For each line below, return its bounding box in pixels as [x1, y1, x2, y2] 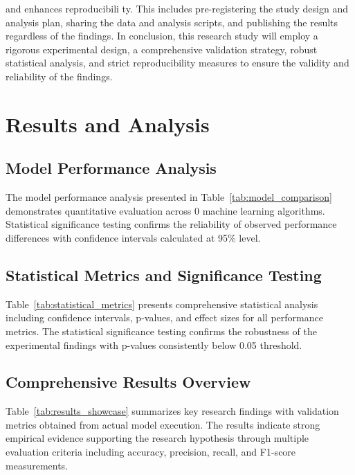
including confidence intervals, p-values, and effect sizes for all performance [6, 310, 323, 325]
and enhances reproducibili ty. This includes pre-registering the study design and [6, 1, 348, 15]
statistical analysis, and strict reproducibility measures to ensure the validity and [6, 55, 349, 70]
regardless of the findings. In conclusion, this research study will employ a [6, 28, 318, 43]
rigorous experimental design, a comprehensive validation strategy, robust [6, 42, 318, 56]
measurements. [6, 458, 69, 472]
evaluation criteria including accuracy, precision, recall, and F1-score [6, 445, 296, 459]
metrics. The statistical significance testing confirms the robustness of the [6, 323, 317, 338]
